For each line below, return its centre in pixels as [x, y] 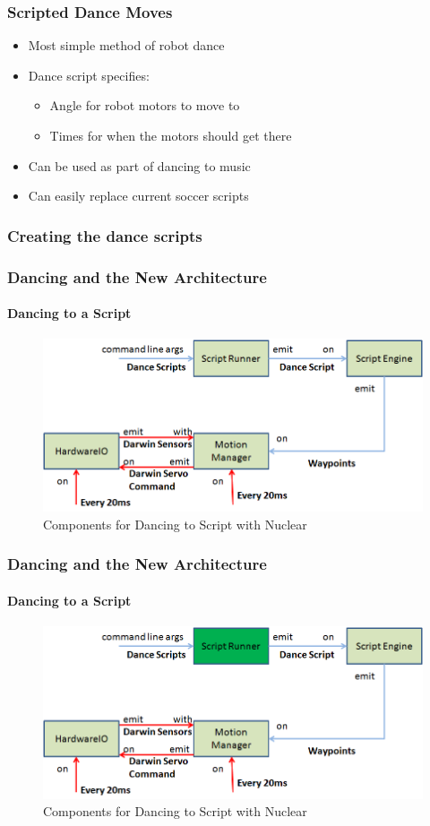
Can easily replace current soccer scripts [138, 196]
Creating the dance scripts [105, 235]
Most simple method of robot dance [126, 45]
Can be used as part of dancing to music [139, 165]
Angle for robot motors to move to [145, 105]
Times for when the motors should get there [171, 135]
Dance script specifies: [89, 75]
